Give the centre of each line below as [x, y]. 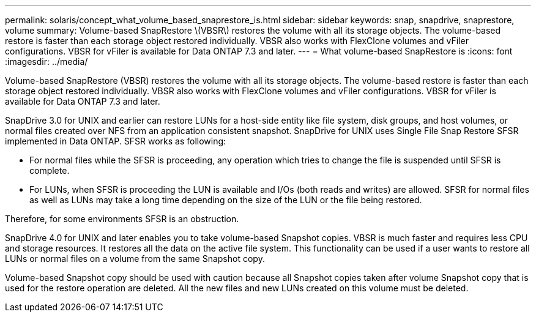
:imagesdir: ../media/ [47, 62]
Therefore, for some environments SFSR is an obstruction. [122, 219]
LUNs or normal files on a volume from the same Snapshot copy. [135, 259]
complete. [50, 170]
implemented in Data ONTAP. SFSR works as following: [116, 141]
